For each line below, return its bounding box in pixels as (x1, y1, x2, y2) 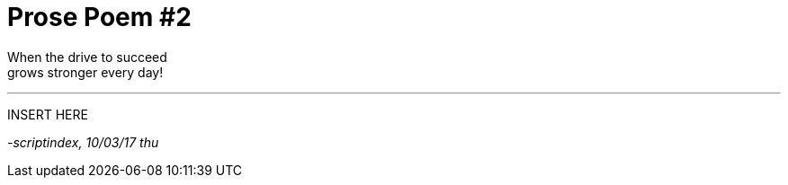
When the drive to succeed (7, 48, 167, 65)
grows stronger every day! (7, 64, 164, 80)
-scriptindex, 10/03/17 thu (7, 134, 159, 150)
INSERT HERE (7, 106, 88, 122)
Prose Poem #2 (7, 2, 192, 32)
